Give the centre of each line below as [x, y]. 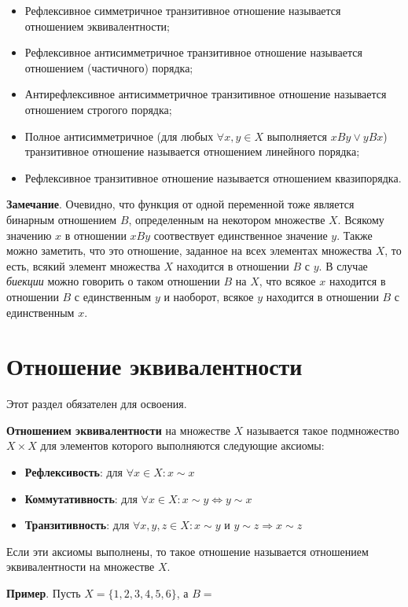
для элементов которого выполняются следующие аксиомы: [182, 445]
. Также [355, 235]
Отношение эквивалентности [154, 366]
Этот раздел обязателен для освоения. [97, 404]
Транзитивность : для [77, 525]
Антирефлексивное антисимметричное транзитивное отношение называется [206, 94]
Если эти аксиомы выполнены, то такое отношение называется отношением [187, 551]
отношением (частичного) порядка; [109, 67]
